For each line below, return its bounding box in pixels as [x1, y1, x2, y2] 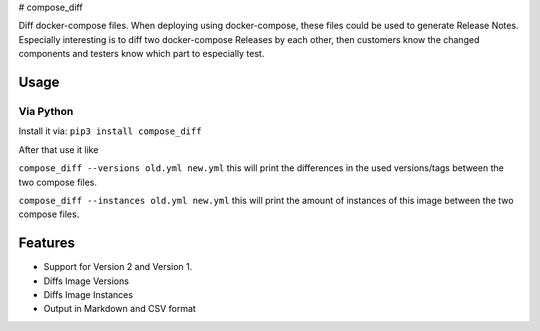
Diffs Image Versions [43, 275, 130, 287]
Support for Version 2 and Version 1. [43, 261, 193, 273]
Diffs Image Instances [43, 288, 134, 300]
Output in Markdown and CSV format [43, 303, 197, 315]
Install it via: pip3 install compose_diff [18, 125, 202, 137]
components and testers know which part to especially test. [18, 48, 265, 60]
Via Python [18, 104, 74, 118]
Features [18, 235, 75, 252]
